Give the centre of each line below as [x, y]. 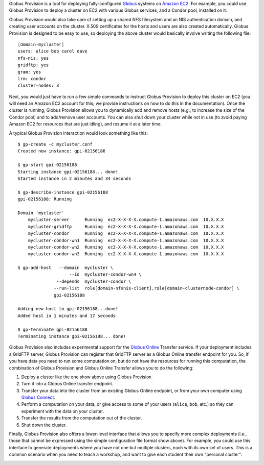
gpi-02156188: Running [45, 199]
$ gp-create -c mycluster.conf [55, 144]
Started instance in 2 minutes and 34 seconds [75, 178]
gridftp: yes [33, 65]
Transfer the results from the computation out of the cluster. [82, 418]
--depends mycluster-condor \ [94, 281]
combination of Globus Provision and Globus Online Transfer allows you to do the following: [101, 368]
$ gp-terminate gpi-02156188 [53, 329]
